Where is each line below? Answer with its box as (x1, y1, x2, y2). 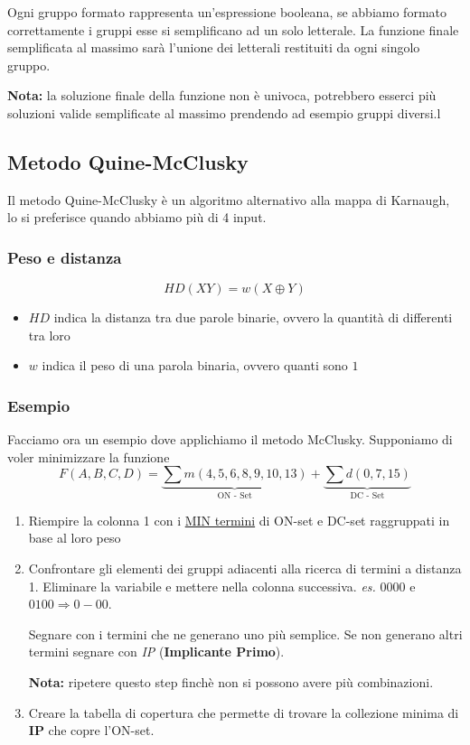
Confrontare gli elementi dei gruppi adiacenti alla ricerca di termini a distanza (28, 558, 462, 577)
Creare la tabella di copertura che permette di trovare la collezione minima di (28, 703, 459, 722)
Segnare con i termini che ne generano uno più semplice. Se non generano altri (28, 624, 463, 643)
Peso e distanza (7, 246, 122, 268)
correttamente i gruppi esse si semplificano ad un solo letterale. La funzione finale (7, 20, 459, 39)
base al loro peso (28, 528, 121, 547)
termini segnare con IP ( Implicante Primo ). (28, 642, 285, 661)
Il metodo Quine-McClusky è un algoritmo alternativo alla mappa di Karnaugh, (7, 190, 450, 209)
